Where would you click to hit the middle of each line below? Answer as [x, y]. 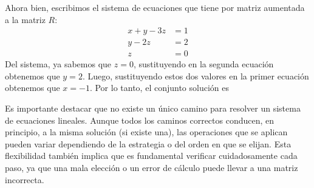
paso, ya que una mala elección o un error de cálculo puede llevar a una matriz [152, 168]
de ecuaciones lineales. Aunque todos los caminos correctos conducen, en [140, 120]
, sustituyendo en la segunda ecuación [203, 64]
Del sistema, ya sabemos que [58, 64]
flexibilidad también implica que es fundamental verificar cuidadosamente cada [151, 156]
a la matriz [25, 19]
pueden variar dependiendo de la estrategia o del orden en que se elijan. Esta [148, 143]
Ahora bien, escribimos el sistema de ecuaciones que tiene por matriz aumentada [155, 7]
